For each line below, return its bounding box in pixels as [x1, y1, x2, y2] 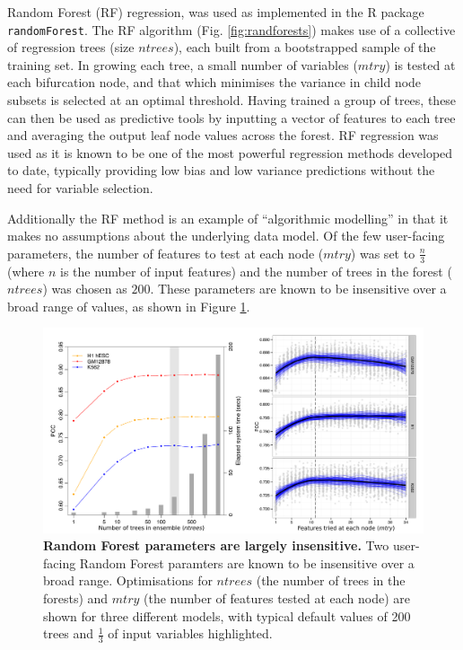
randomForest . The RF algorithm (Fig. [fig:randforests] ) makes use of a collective [7, 20, 456, 39]
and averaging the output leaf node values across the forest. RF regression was [7, 126, 439, 145]
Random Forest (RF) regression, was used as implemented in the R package [7, 3, 424, 21]
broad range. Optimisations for [43, 571, 213, 590]
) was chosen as [42, 279, 127, 298]
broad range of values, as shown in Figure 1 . [7, 296, 250, 315]
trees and [43, 624, 94, 643]
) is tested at [385, 55, 456, 74]
